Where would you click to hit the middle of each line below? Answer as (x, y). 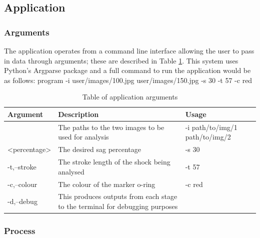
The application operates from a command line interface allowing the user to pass (129, 50)
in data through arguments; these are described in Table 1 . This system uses (121, 60)
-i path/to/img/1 (211, 127)
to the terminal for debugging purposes (118, 206)
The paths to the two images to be (111, 127)
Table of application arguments (130, 97)
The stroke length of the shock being (114, 162)
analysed (71, 171)
